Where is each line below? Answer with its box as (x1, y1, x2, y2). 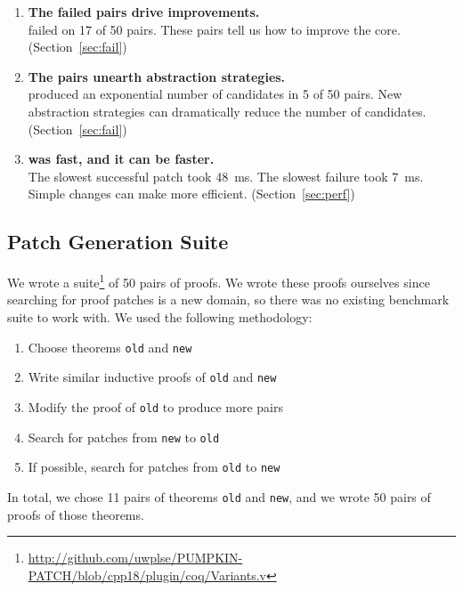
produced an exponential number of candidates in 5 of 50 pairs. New (28, 85, 402, 103)
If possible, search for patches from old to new (28, 457, 280, 476)
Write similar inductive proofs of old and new (28, 368, 277, 386)
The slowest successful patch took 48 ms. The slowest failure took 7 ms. (28, 166, 424, 185)
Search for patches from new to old (28, 427, 220, 446)
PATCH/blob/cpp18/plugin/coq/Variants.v (28, 565, 266, 584)
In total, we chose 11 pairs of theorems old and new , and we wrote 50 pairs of (7, 487, 431, 506)
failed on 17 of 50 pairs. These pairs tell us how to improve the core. (28, 20, 401, 38)
